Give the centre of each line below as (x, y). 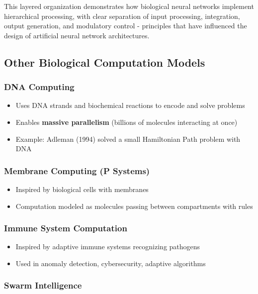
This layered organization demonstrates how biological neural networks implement (129, 6)
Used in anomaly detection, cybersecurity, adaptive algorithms (111, 263)
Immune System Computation (66, 228)
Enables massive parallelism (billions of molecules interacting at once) (127, 122)
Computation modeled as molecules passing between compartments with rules (134, 206)
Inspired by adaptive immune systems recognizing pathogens (108, 246)
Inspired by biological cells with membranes (82, 189)
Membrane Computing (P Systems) (77, 170)
